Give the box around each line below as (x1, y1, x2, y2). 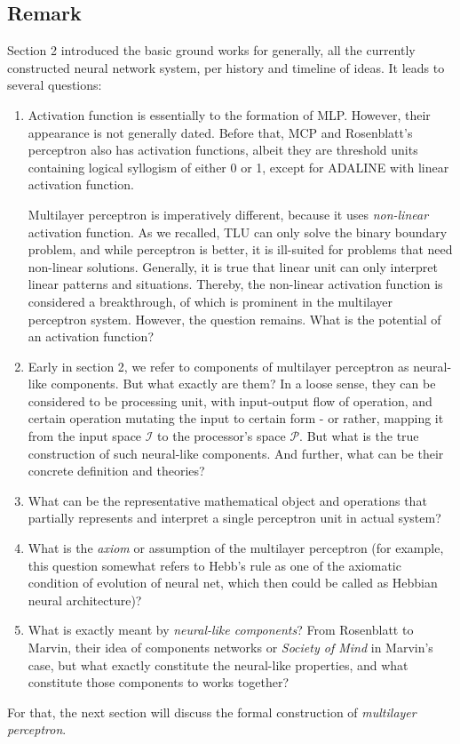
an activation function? (28, 327, 154, 346)
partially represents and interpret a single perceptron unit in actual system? (28, 508, 441, 527)
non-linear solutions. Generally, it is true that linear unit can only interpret (28, 257, 438, 276)
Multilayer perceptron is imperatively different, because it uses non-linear (28, 204, 429, 223)
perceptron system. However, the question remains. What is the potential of (28, 309, 441, 328)
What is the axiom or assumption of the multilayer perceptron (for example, (28, 539, 444, 557)
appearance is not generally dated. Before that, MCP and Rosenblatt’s (28, 123, 413, 141)
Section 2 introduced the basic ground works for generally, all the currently (7, 41, 416, 60)
